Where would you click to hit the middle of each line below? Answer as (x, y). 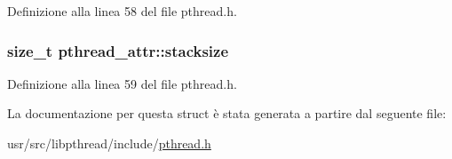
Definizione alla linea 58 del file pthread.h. (122, 11)
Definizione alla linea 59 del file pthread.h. (122, 83)
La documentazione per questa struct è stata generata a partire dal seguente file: (227, 113)
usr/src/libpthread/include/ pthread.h (109, 143)
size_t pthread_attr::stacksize (118, 50)
